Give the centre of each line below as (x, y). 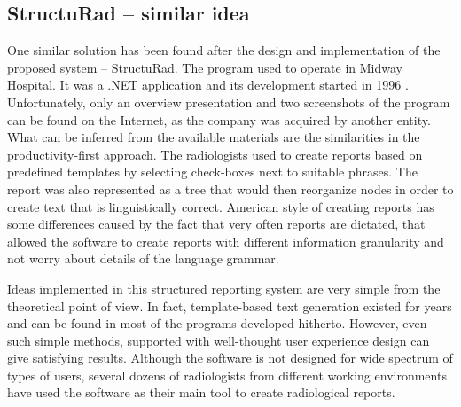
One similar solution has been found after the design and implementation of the (224, 50)
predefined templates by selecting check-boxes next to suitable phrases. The (212, 172)
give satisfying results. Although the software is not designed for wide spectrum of (230, 358)
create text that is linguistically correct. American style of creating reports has (221, 206)
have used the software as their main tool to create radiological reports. (201, 392)
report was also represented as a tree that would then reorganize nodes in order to (230, 188)
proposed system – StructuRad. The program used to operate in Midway (205, 67)
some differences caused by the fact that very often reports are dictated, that (216, 224)
